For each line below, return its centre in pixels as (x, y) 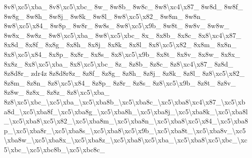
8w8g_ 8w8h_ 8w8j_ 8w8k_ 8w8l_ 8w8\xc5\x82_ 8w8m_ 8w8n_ (105, 16)
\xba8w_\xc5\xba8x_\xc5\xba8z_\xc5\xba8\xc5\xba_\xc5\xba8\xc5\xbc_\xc (126, 140)
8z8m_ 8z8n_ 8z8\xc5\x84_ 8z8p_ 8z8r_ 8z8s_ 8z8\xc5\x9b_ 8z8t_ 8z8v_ (120, 82)
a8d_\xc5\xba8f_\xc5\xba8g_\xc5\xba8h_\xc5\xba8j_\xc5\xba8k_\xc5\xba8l (126, 111)
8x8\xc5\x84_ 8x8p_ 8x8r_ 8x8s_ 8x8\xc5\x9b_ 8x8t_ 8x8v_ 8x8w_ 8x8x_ (122, 54)
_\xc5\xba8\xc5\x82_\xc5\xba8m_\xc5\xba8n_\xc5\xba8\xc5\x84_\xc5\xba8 (126, 121)
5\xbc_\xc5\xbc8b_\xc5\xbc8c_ (55, 149)
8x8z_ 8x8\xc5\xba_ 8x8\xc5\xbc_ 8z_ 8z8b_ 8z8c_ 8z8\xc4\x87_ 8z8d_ (119, 63)
